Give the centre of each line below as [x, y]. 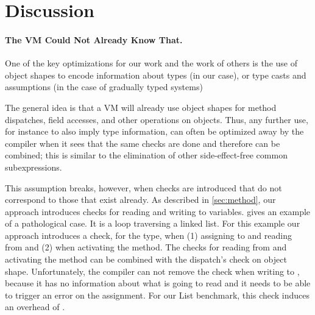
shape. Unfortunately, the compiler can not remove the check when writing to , [152, 271]
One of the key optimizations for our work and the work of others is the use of [151, 63]
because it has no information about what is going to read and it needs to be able [158, 283]
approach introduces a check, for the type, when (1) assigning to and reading [148, 235]
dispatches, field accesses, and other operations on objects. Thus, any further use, [157, 119]
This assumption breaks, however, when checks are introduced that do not [143, 187]
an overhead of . [35, 307]
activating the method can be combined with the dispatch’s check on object [146, 259]
